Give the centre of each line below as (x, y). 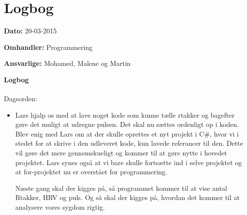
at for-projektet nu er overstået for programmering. (91, 172)
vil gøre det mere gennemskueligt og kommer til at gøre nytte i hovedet (121, 153)
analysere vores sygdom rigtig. (60, 207)
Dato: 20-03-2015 (30, 31)
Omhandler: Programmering (48, 47)
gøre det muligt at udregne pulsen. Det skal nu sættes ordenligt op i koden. (127, 124)
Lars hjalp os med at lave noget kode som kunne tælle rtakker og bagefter (125, 115)
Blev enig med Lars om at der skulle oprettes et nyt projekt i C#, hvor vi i (127, 133)
